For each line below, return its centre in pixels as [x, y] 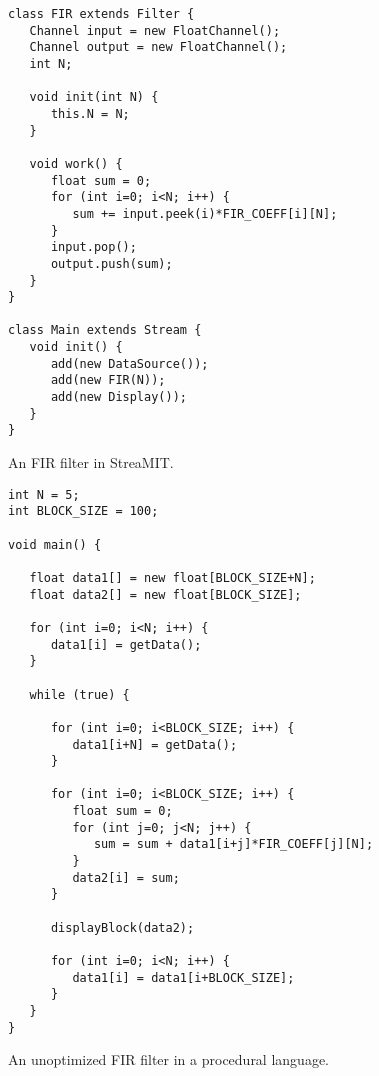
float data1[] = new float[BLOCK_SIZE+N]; [172, 577]
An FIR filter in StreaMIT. [91, 462]
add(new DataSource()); [129, 363]
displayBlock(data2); [122, 927]
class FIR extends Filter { [101, 14]
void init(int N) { [94, 97]
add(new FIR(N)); [108, 380]
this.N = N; [90, 113]
